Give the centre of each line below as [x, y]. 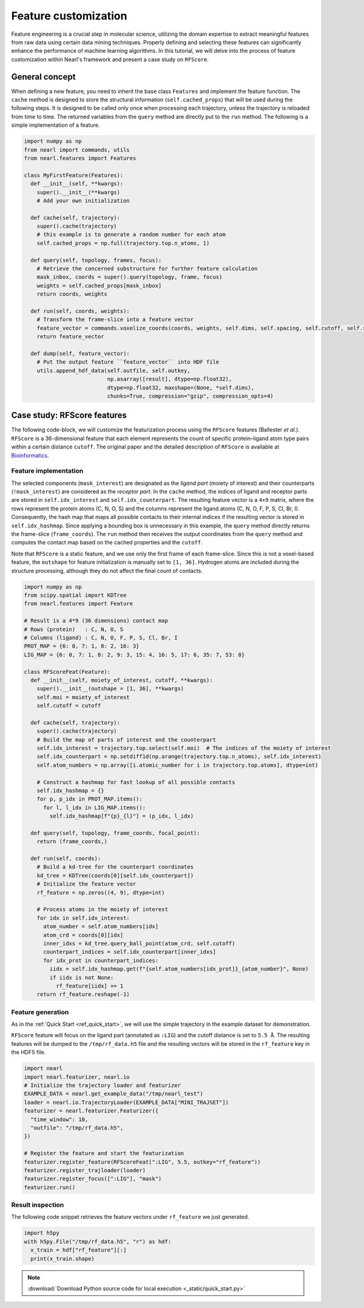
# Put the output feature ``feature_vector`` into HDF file [128, 362]
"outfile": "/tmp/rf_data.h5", [77, 1128]
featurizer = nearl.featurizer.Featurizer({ [91, 1111]
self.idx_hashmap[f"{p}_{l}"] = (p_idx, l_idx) [122, 816]
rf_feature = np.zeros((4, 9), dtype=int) [101, 893]
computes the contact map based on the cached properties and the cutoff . [107, 543]
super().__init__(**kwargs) [79, 192]
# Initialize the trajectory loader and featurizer [103, 1086]
